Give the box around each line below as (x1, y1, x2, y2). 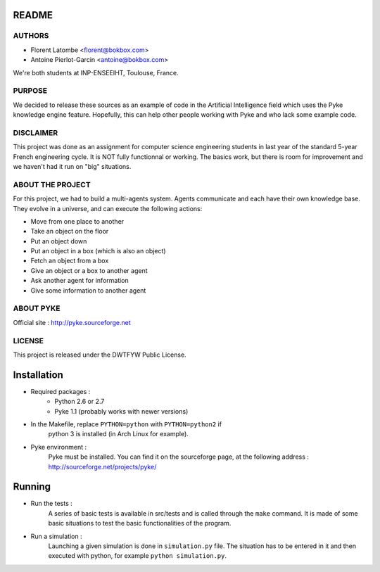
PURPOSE (13, 86, 48, 96)
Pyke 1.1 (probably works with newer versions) (54, 407, 189, 415)
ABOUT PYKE (13, 303, 61, 313)
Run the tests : (30, 500, 73, 508)
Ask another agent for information (30, 277, 129, 285)
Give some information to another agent (30, 286, 146, 295)
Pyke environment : (30, 443, 87, 451)
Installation (13, 369, 63, 381)
